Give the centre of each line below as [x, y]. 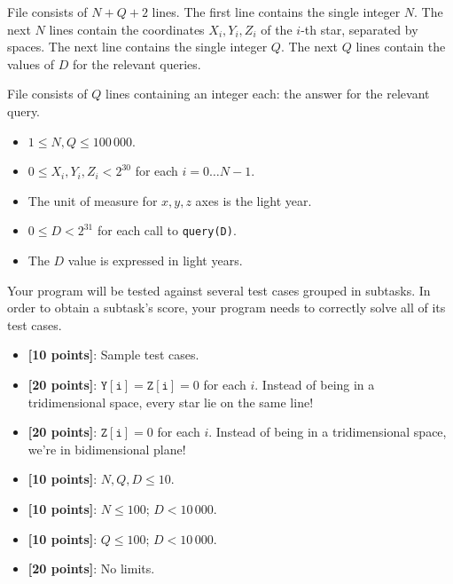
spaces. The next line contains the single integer [137, 47]
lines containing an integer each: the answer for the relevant [268, 94]
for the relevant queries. [137, 63]
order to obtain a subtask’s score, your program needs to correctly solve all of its [226, 308]
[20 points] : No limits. [91, 568]
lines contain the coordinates [127, 29]
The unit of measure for [93, 200]
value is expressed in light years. [155, 260]
